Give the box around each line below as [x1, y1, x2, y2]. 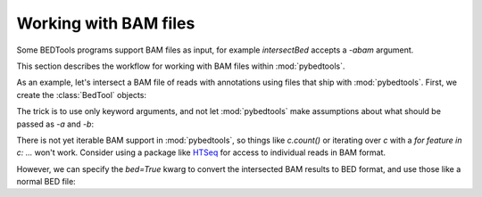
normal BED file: [16, 176, 76, 187]
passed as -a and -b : [16, 119, 94, 129]
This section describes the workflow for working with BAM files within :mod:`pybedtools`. [16, 61, 345, 71]
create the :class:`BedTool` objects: [16, 89, 147, 100]
